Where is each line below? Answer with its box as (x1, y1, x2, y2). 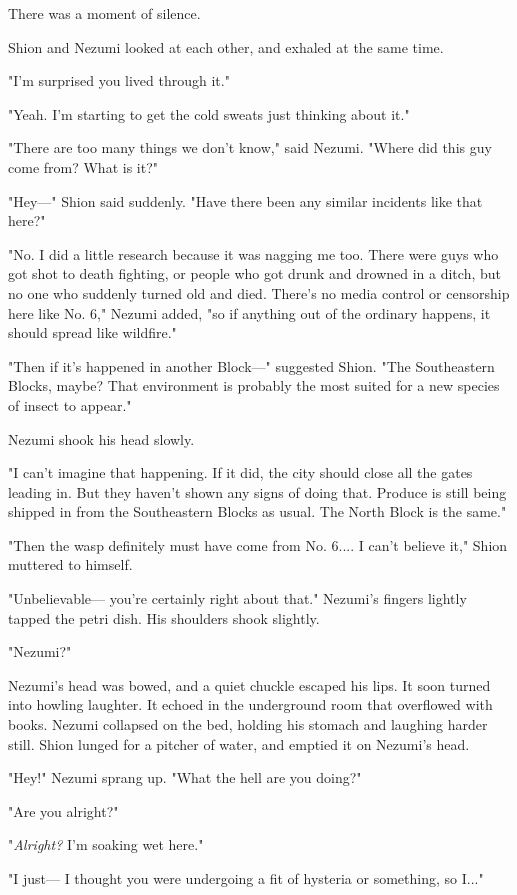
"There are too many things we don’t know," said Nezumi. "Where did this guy (8, 137, 492, 158)
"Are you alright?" (8, 800, 119, 821)
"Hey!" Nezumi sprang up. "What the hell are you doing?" (8, 767, 362, 788)
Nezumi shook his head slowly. (8, 428, 195, 449)
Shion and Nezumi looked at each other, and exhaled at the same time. (8, 36, 444, 57)
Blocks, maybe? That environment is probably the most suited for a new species (8, 375, 500, 396)
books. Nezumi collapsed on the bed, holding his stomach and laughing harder (8, 714, 488, 735)
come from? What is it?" (8, 156, 158, 177)
